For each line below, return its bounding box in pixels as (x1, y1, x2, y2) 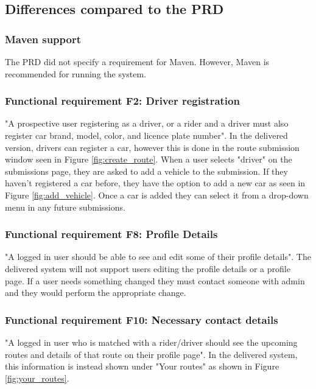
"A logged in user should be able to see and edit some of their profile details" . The (5, 250, 311, 263)
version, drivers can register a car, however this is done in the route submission (5, 141, 300, 153)
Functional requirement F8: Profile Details (5, 226, 218, 242)
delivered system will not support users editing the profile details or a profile (5, 262, 290, 275)
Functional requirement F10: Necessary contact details (5, 312, 278, 327)
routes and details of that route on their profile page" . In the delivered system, (5, 348, 298, 360)
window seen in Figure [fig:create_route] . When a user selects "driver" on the (5, 153, 292, 166)
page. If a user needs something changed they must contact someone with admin (5, 274, 305, 287)
